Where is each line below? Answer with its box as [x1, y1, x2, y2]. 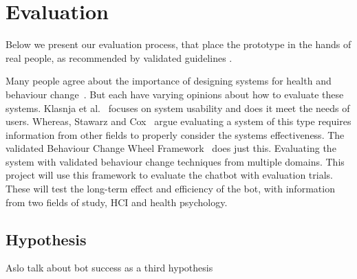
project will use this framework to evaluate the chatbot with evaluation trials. [6, 168, 333, 182]
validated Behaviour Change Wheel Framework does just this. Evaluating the [6, 141, 336, 155]
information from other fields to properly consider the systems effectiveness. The [6, 127, 345, 142]
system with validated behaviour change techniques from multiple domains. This [6, 154, 345, 168]
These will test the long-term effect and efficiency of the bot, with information [6, 181, 335, 196]
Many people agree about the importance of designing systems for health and [6, 74, 332, 88]
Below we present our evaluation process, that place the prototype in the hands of [6, 37, 351, 52]
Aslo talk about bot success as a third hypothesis [6, 260, 213, 275]
